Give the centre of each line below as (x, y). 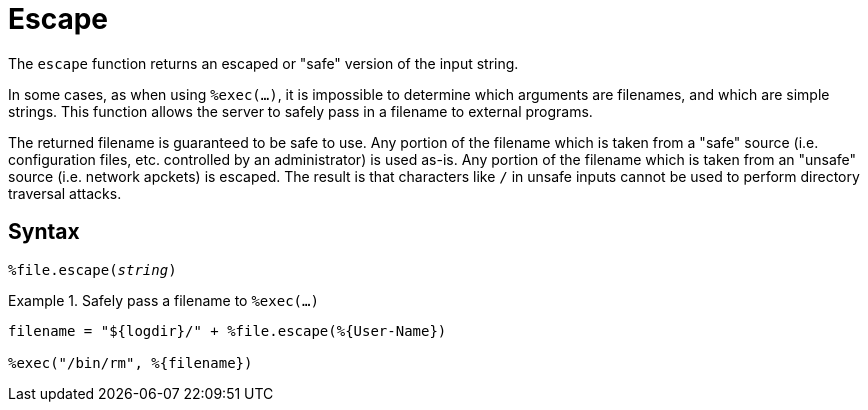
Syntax (44, 232)
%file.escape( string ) (92, 269)
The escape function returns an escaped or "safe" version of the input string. (263, 63)
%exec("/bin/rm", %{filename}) (130, 362)
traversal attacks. (65, 193)
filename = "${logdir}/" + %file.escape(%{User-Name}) (227, 330)
